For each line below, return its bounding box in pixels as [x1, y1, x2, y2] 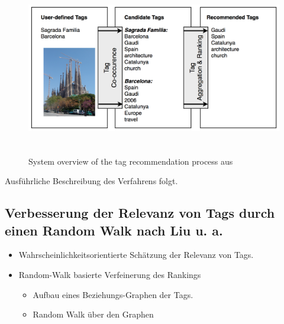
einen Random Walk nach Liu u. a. [5, 221, 223, 239]
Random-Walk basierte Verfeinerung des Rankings [18, 268, 201, 280]
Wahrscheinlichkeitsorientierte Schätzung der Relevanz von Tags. [18, 248, 254, 261]
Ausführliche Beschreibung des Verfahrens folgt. [5, 175, 178, 187]
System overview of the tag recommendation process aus [28, 155, 233, 167]
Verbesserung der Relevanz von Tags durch [5, 204, 275, 222]
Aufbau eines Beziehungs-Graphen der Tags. [33, 288, 193, 300]
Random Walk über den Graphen [33, 308, 154, 320]
